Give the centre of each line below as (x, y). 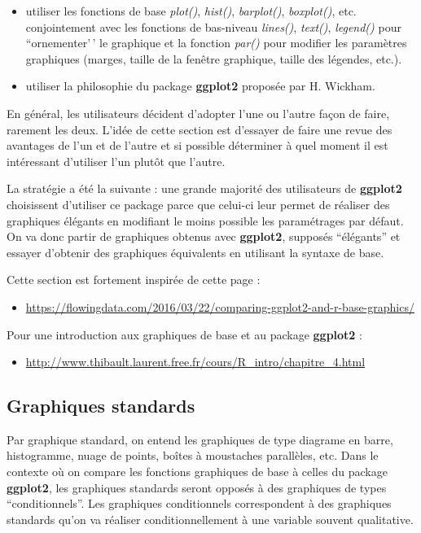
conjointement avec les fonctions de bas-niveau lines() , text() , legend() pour (213, 26)
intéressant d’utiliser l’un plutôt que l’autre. (116, 161)
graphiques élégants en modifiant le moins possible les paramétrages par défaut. (205, 220)
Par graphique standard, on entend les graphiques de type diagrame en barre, (200, 439)
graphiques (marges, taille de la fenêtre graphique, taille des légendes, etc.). (214, 58)
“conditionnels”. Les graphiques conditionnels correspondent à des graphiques (199, 503)
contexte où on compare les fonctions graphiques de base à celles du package (197, 472)
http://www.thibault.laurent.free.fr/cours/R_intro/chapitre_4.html (195, 362)
